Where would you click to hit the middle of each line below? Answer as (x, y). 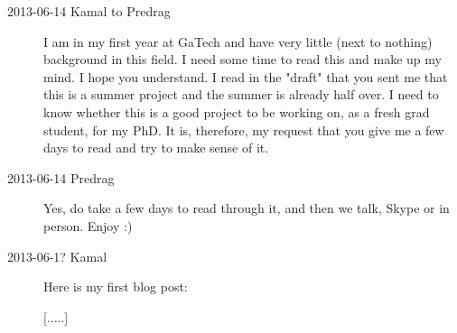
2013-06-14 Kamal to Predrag (89, 11)
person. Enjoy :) (88, 225)
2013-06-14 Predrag (61, 177)
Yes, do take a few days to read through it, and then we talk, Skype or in (247, 208)
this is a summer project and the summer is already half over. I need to (241, 94)
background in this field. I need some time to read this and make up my (242, 59)
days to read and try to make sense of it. (156, 148)
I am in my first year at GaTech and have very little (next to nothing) (238, 41)
